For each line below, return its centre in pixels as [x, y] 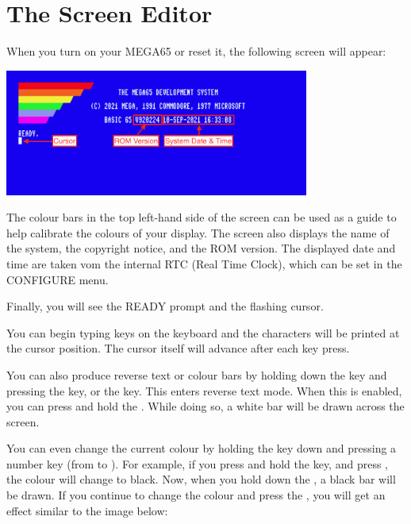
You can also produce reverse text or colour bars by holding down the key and [197, 374]
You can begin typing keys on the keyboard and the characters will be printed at [203, 332]
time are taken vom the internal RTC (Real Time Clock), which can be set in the [204, 263]
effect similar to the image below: [87, 510]
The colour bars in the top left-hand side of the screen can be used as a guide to [202, 217]
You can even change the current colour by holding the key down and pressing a [202, 448]
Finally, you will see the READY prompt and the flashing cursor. [165, 306]
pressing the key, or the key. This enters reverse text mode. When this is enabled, [204, 390]
